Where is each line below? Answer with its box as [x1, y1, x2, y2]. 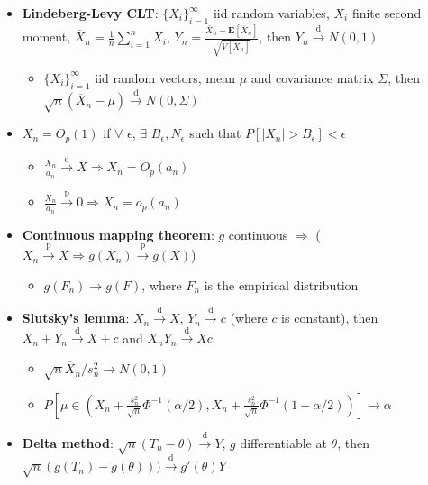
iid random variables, [213, 4, 330, 22]
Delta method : [22, 433, 114, 452]
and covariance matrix [250, 68, 374, 87]
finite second [351, 4, 422, 22]
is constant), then [281, 308, 378, 327]
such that [189, 124, 241, 142]
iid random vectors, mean [95, 68, 235, 87]
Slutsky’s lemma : [22, 308, 130, 327]
